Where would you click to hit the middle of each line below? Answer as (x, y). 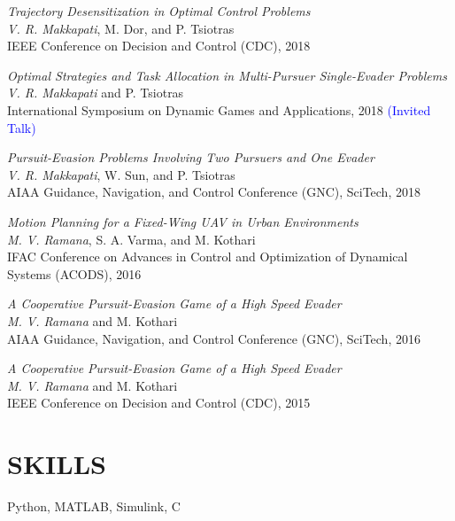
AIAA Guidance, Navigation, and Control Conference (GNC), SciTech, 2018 (214, 192)
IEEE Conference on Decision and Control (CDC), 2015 (159, 403)
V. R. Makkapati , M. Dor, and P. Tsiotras (121, 28)
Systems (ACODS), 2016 (74, 273)
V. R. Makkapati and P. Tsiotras (96, 93)
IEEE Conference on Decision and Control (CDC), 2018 (159, 46)
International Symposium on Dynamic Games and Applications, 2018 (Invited (219, 109)
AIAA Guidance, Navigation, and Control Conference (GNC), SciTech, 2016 (214, 338)
